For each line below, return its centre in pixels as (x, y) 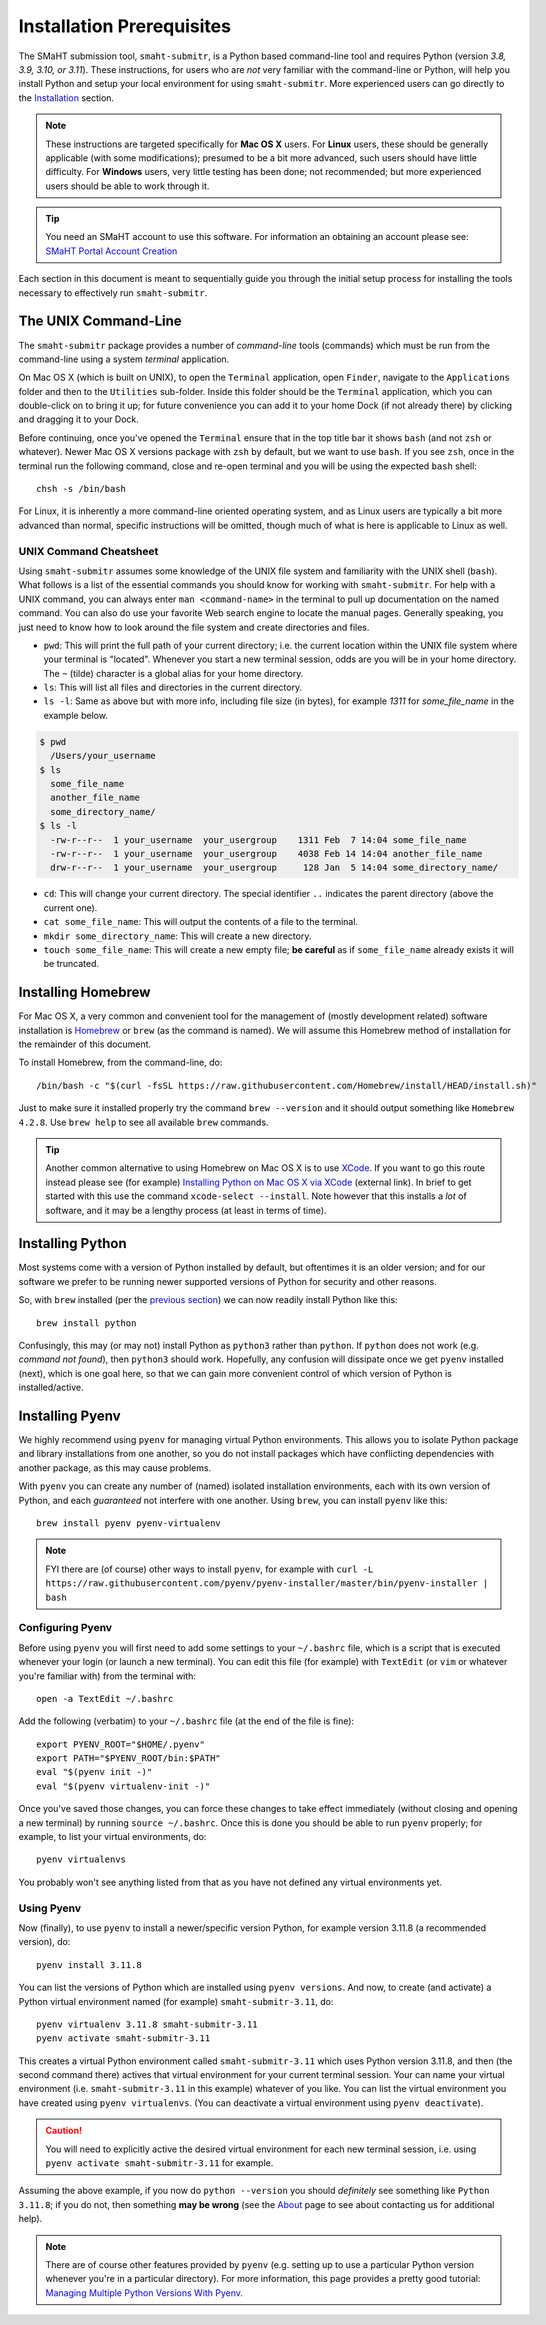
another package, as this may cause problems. (115, 1467)
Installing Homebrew (84, 992)
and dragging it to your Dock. (79, 419)
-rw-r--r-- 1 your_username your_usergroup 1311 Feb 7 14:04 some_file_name (258, 839)
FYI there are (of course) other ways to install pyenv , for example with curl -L (209, 1569)
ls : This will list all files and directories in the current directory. (173, 687)
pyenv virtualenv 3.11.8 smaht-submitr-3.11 (147, 2024)
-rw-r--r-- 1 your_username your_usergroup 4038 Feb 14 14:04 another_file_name (266, 853)
